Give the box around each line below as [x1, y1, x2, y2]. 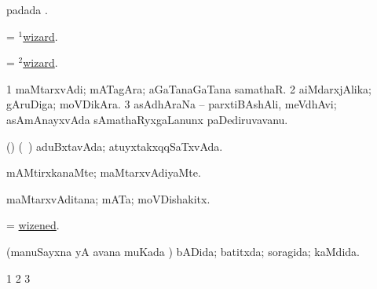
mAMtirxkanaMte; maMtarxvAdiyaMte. [6, 164, 201, 181]
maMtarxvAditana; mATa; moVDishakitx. [6, 190, 210, 207]
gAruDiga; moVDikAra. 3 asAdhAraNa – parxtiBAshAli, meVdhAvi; [6, 96, 337, 112]
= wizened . [6, 217, 60, 233]
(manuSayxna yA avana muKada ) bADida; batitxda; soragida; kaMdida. [6, 243, 360, 259]
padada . [6, 2, 48, 17]
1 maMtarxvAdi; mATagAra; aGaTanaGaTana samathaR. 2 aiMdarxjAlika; [6, 80, 372, 97]
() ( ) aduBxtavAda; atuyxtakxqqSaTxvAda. [6, 137, 223, 154]
